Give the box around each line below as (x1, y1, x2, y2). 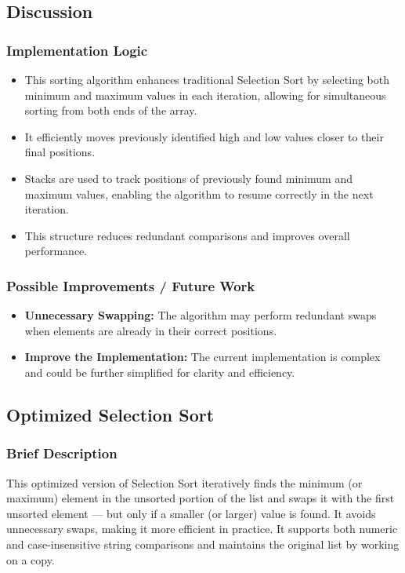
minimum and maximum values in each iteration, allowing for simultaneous (24, 86, 386, 103)
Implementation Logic (6, 40, 148, 60)
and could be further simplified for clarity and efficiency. (24, 363, 295, 380)
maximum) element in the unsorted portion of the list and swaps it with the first (6, 490, 395, 506)
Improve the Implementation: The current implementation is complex (24, 349, 381, 365)
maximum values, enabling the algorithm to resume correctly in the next (24, 185, 374, 202)
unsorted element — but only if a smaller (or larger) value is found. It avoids (6, 505, 376, 521)
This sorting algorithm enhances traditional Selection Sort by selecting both (24, 71, 390, 87)
